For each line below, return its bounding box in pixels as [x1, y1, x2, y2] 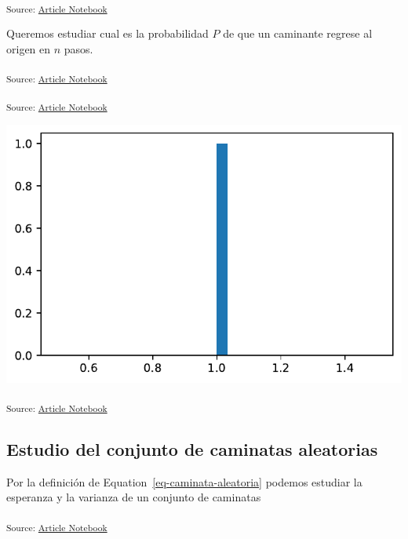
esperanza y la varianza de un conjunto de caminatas [6, 489, 261, 505]
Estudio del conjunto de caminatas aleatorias [6, 436, 378, 461]
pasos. [64, 40, 93, 56]
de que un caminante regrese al [223, 25, 373, 42]
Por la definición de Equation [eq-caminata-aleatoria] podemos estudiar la [6, 473, 362, 490]
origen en [6, 40, 51, 56]
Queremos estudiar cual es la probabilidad [6, 25, 209, 42]
